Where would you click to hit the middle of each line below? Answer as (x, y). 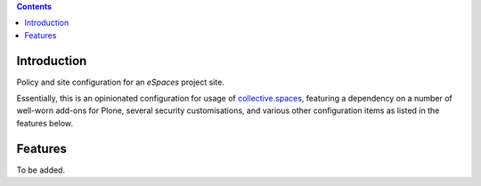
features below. (45, 123)
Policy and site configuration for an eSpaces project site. (120, 82)
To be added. (41, 170)
